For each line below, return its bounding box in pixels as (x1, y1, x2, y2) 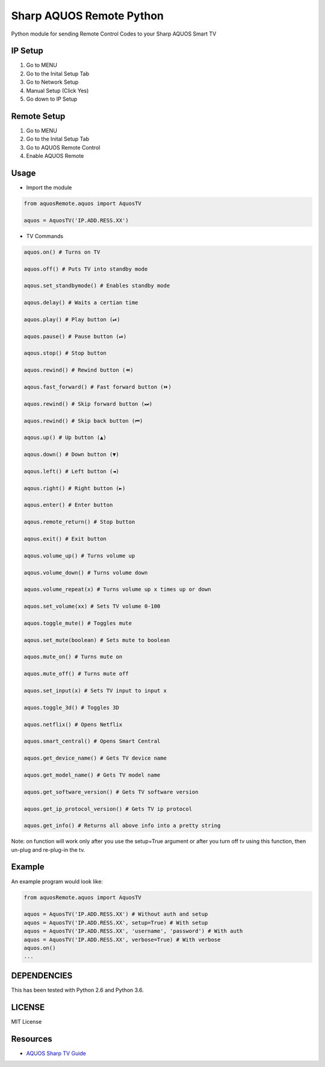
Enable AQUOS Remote (26, 153, 84, 160)
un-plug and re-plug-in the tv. (11, 846, 85, 853)
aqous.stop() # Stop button (23, 350, 107, 357)
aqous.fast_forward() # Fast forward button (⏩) (23, 383, 172, 390)
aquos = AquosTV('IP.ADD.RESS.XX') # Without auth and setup (23, 911, 208, 917)
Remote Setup (11, 111, 66, 121)
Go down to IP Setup (26, 95, 78, 102)
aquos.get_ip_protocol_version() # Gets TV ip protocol (23, 805, 193, 812)
